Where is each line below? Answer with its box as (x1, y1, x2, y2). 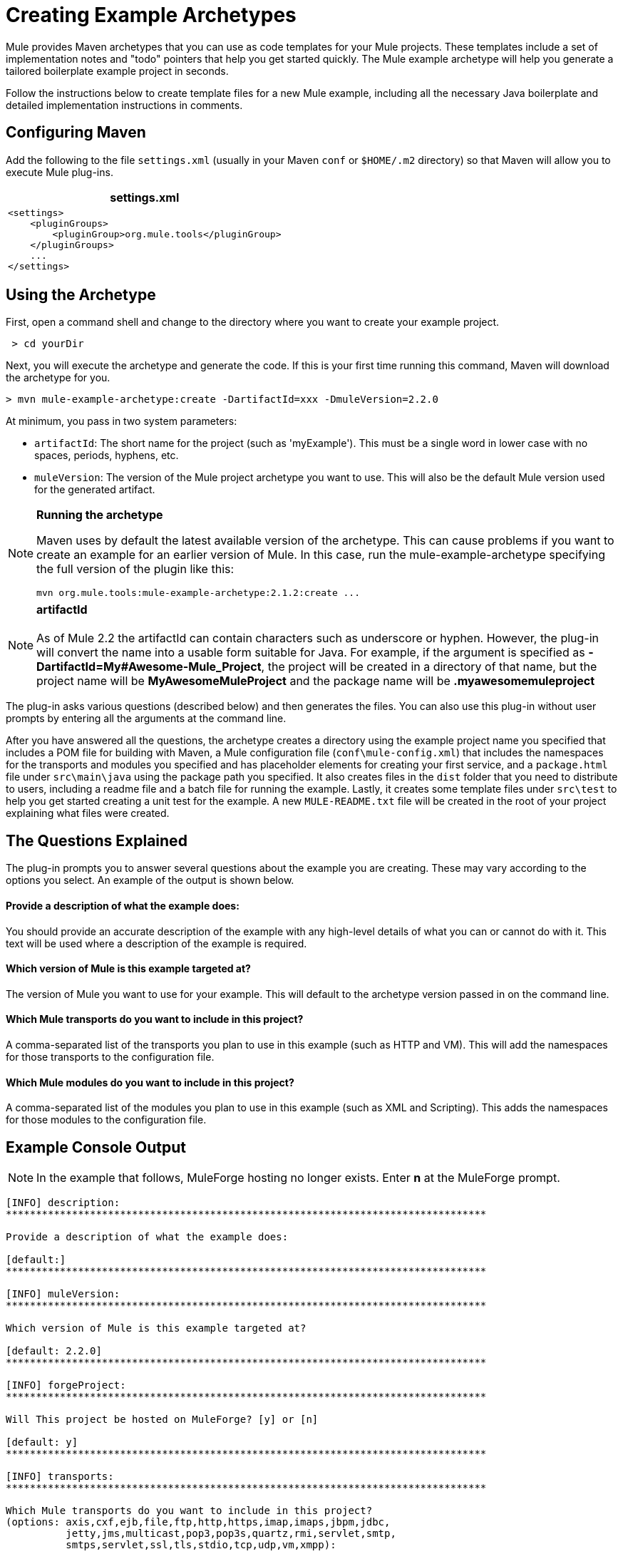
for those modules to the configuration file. (6, 1113, 207, 1126)
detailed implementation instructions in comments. (6, 98, 243, 111)
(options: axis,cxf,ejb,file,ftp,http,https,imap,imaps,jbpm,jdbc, (6, 1516, 391, 1528)
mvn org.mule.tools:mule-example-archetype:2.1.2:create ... (36, 587, 361, 599)
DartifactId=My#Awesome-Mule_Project (36, 659, 262, 674)
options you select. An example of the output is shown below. (6, 874, 294, 887)
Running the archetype (36, 508, 163, 523)
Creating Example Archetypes (6, 3, 297, 27)
